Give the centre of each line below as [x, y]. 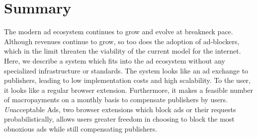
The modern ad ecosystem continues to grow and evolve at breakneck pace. [119, 32]
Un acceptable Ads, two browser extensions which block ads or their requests [120, 109]
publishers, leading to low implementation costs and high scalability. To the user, [128, 80]
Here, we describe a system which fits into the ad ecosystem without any [115, 60]
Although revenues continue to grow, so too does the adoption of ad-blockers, [122, 41]
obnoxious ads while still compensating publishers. [81, 129]
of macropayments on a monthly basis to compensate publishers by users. [116, 100]
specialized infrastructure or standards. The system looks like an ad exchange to [126, 70]
